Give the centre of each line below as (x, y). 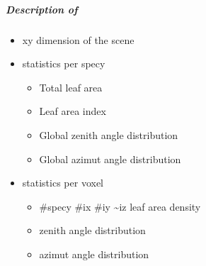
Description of (42, 9)
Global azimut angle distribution (110, 159)
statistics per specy (64, 63)
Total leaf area (71, 87)
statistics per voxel (63, 183)
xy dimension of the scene (78, 39)
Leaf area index (73, 111)
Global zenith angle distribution (109, 134)
